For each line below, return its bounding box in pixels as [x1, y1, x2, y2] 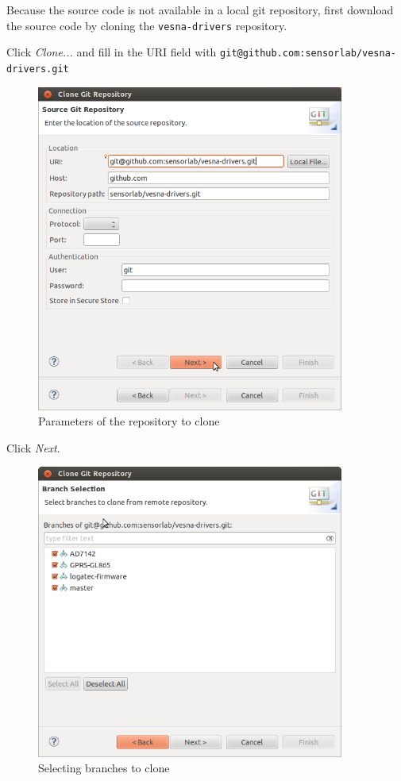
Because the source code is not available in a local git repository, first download [6, 2, 394, 17]
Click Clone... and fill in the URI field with [6, 44, 217, 60]
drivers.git [6, 63, 69, 75]
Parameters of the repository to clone [38, 413, 220, 429]
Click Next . [6, 439, 60, 456]
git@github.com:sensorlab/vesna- [220, 48, 396, 60]
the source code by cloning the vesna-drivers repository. [6, 17, 287, 33]
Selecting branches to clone [38, 760, 170, 776]
